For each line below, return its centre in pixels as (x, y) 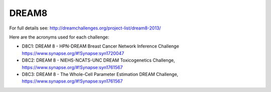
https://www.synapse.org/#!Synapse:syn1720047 (73, 53)
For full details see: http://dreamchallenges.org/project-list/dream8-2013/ (85, 28)
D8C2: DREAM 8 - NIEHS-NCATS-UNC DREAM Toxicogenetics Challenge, (98, 60)
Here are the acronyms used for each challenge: (59, 37)
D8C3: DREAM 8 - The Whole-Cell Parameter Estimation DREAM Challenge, (100, 74)
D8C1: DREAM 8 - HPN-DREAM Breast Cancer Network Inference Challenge (100, 46)
